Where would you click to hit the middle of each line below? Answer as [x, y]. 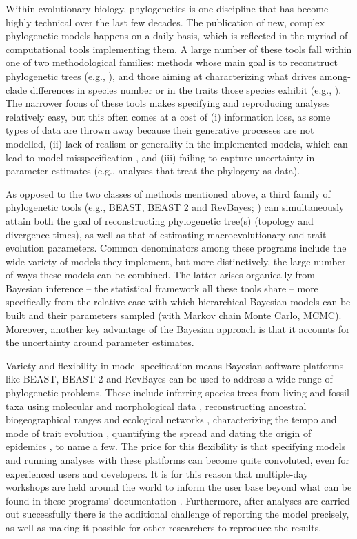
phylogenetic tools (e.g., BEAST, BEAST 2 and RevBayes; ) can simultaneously [175, 207]
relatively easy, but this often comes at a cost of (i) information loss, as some [168, 116]
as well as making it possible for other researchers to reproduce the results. [164, 527]
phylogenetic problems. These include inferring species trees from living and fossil [177, 393]
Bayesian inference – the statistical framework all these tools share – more [162, 288]
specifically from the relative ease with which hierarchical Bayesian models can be [178, 302]
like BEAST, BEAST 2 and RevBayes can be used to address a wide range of [169, 379]
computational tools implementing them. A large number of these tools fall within [179, 49]
